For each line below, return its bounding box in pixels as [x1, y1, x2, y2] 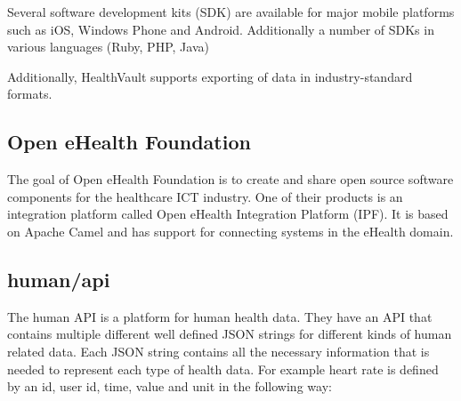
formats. [7, 84, 53, 103]
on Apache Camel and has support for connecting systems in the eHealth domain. [7, 221, 454, 240]
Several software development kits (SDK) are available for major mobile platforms [7, 3, 455, 20]
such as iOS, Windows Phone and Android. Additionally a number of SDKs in [7, 20, 434, 38]
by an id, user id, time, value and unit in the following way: [7, 377, 332, 396]
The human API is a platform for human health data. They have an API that [7, 307, 433, 325]
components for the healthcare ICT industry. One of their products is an [7, 187, 403, 205]
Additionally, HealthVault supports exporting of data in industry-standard [7, 67, 413, 85]
